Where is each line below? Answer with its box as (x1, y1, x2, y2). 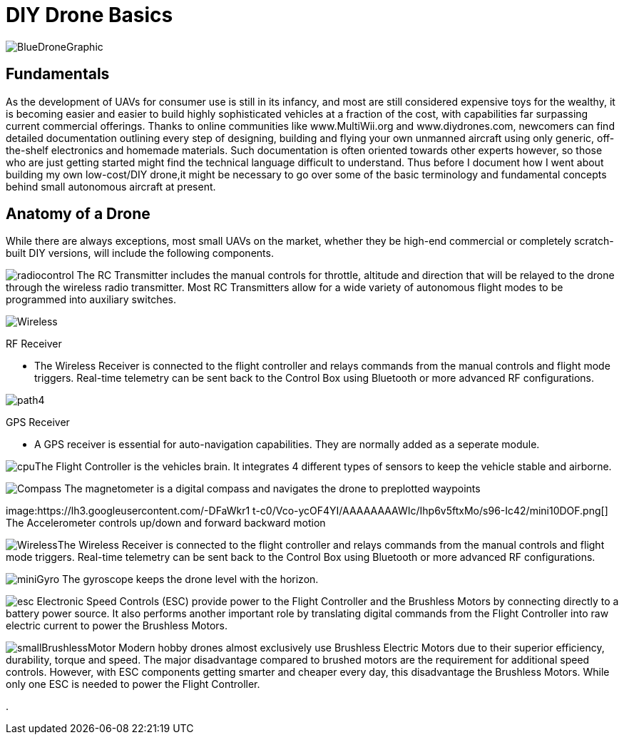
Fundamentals (6, 65, 110, 83)
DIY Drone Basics (6, 3, 173, 27)
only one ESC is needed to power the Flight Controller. (6, 678, 260, 691)
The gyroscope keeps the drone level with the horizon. (62, 573, 319, 586)
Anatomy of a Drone (6, 205, 150, 223)
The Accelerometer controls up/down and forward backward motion (6, 517, 326, 529)
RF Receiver (6, 338, 62, 350)
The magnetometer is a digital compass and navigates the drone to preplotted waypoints (64, 482, 481, 495)
